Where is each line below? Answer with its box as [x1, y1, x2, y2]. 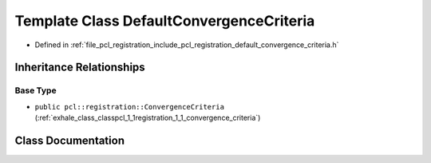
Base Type [14, 85, 57, 96]
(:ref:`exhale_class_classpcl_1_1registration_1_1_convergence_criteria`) [34, 113, 261, 123]
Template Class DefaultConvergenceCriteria [14, 12, 315, 30]
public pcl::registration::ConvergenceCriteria [34, 102, 225, 111]
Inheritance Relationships [14, 61, 145, 74]
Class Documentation [14, 133, 125, 147]
